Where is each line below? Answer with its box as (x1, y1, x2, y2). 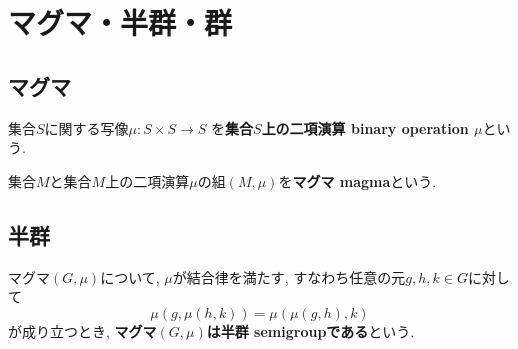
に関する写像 (44, 117, 129, 138)
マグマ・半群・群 (8, 2, 233, 43)
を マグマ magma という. (278, 170, 437, 191)
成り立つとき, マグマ (21, 320, 157, 341)
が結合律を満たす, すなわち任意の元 (172, 266, 406, 287)
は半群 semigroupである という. (206, 320, 415, 341)
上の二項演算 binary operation (261, 117, 469, 138)
